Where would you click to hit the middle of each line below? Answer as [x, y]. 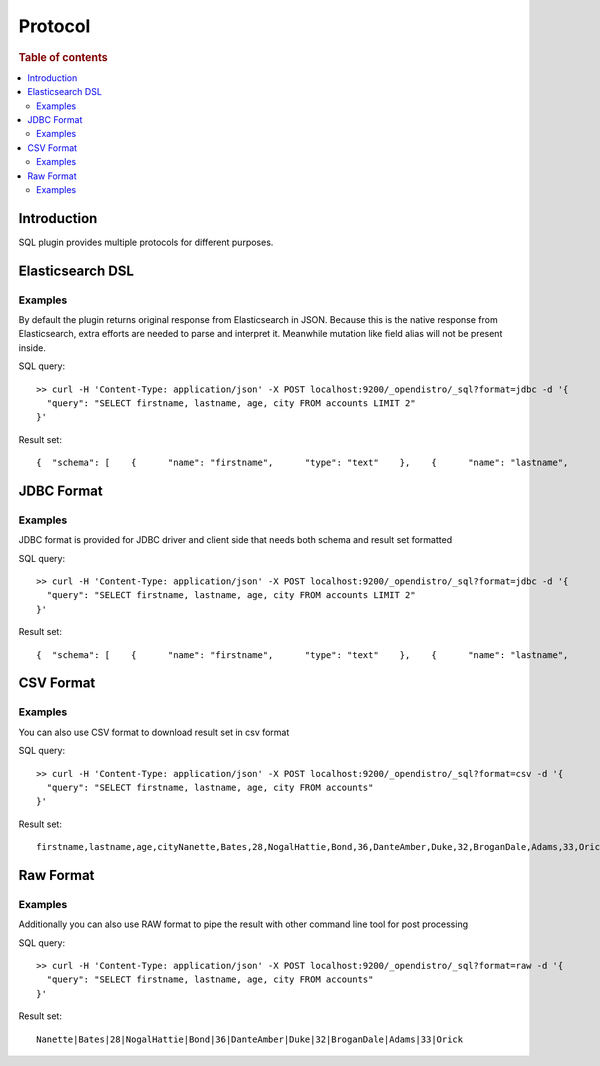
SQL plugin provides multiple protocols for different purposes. [146, 242]
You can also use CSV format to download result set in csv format [154, 732]
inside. [32, 347]
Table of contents [63, 57]
